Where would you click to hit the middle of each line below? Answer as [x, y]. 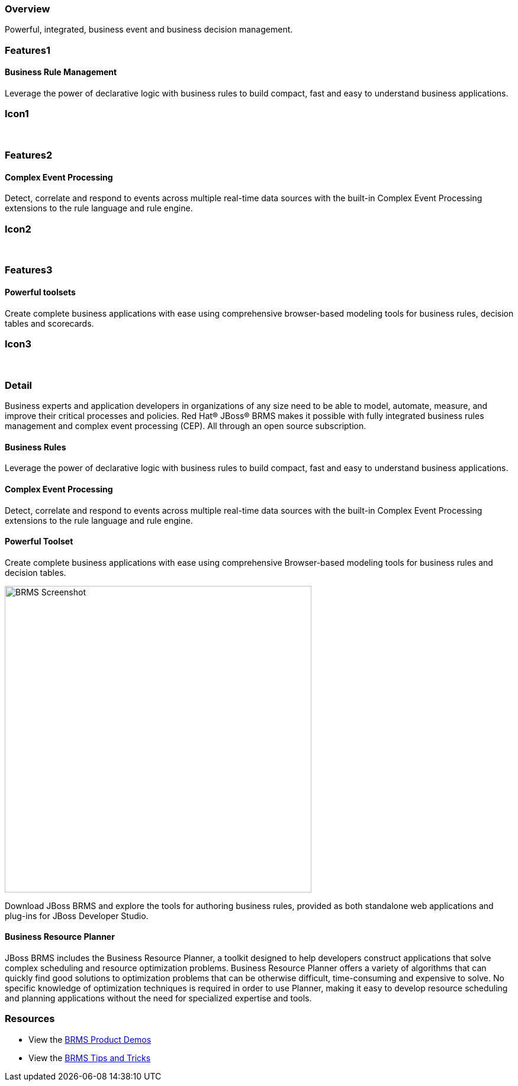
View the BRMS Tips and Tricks [90, 1058]
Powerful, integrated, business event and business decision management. [149, 30]
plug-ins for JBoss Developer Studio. [77, 916]
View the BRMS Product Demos [90, 1039]
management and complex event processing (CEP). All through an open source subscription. [186, 426]
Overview [28, 9]
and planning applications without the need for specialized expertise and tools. [158, 998]
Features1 [28, 50]
